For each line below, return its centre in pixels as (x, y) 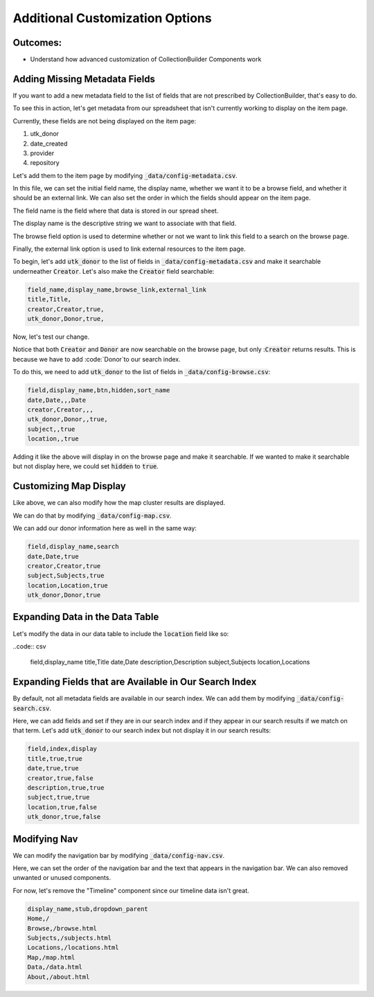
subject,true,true (59, 797)
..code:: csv (29, 646)
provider (42, 153)
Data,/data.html (55, 967)
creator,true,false (60, 778)
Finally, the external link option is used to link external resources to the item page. (129, 249)
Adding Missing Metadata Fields (84, 79)
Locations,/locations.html (73, 948)
